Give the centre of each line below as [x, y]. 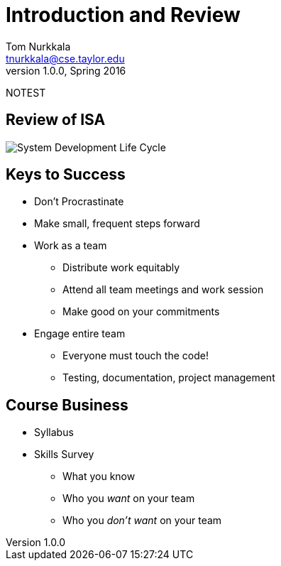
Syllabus [54, 432]
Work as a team [71, 246]
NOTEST [26, 92]
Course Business [67, 405]
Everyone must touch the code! [136, 356]
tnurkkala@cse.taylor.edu [65, 58]
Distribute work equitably [121, 268]
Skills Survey [64, 455]
